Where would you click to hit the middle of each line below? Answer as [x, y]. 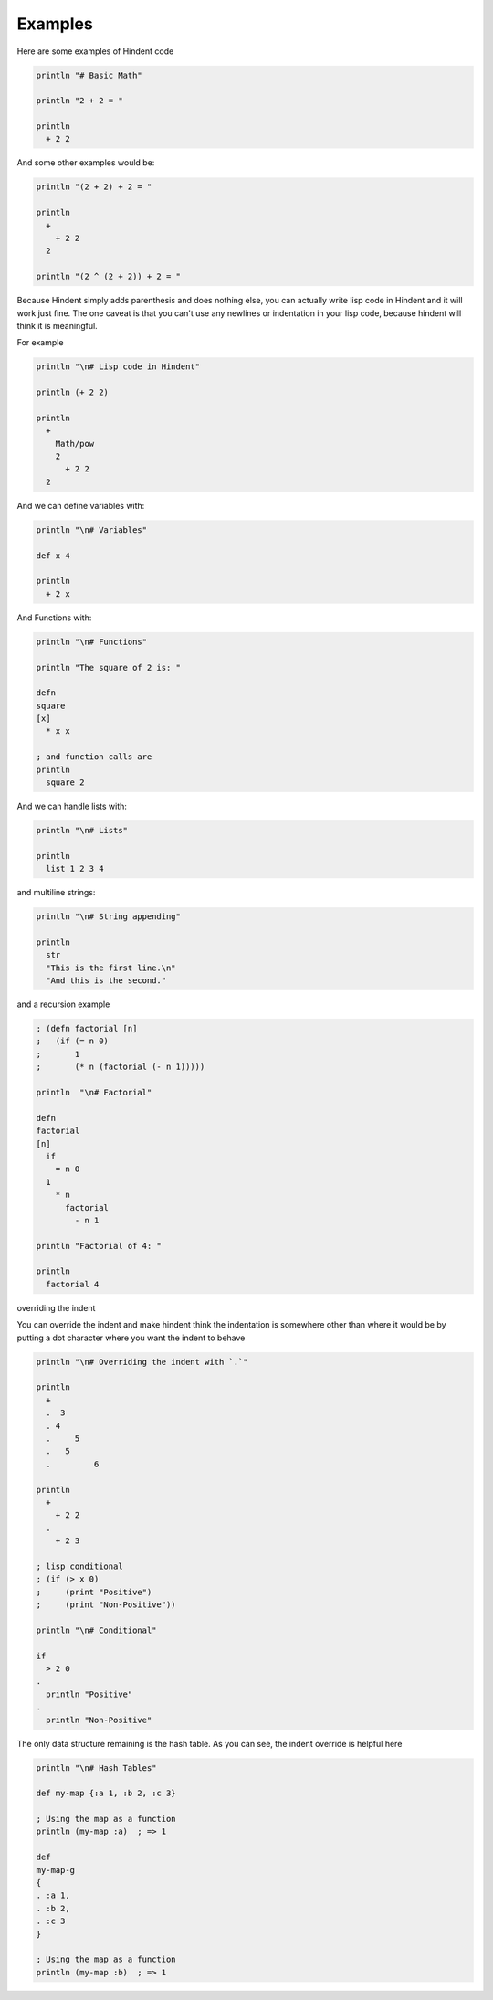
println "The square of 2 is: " [109, 667]
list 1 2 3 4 [75, 869]
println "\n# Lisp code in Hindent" [118, 367]
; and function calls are [94, 757]
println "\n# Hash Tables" [96, 1767]
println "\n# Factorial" [94, 1093]
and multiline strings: [56, 893]
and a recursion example [63, 1004]
